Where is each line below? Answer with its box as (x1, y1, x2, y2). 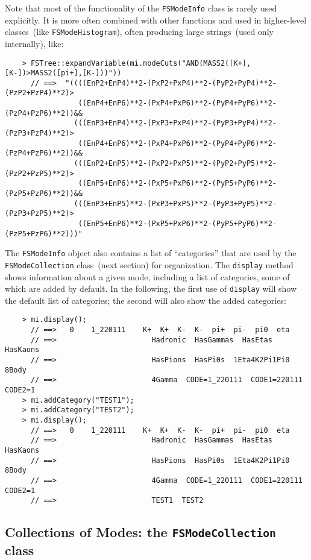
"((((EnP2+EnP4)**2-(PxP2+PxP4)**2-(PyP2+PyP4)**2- (65, 78, 277, 87)
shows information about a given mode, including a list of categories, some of (5, 270, 290, 283)
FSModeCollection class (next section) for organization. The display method (5, 258, 294, 271)
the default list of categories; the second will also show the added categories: (5, 294, 286, 306)
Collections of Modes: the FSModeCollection (5, 523, 276, 541)
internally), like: (5, 37, 64, 49)
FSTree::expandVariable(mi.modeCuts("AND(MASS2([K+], (30, 58, 251, 68)
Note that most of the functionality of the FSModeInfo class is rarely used (5, 2, 277, 14)
